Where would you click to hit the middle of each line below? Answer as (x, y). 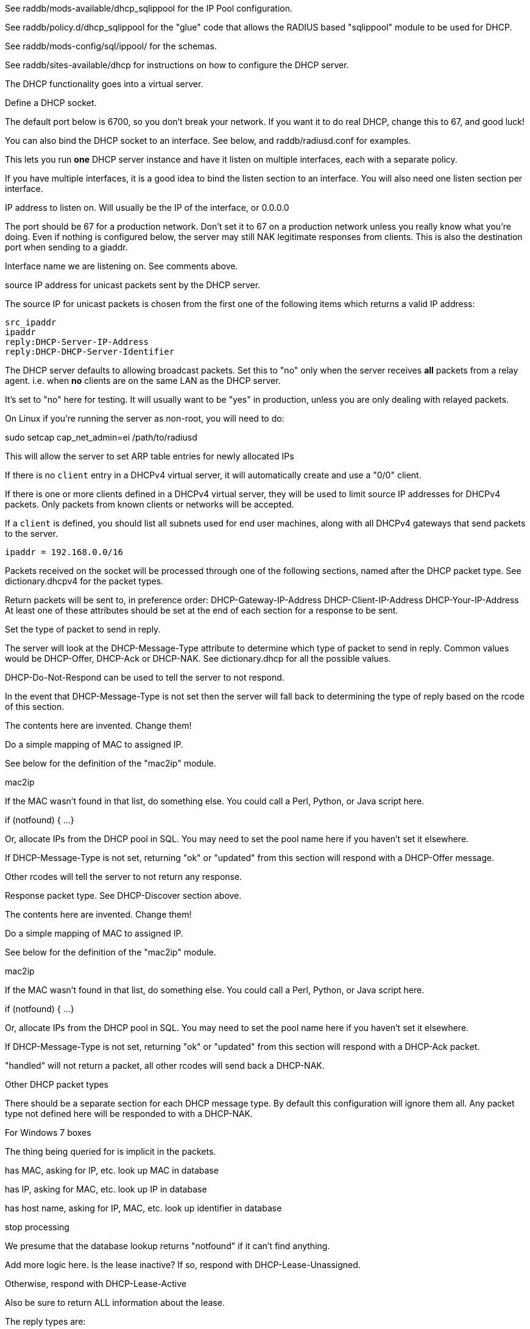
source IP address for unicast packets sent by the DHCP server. (133, 285)
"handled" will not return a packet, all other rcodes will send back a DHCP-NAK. (165, 1065)
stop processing (37, 1227)
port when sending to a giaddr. (66, 247)
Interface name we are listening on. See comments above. (122, 266)
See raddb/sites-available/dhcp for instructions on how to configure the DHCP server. (177, 65)
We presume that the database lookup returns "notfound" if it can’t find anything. (168, 1246)
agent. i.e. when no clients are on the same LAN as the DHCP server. (143, 381)
